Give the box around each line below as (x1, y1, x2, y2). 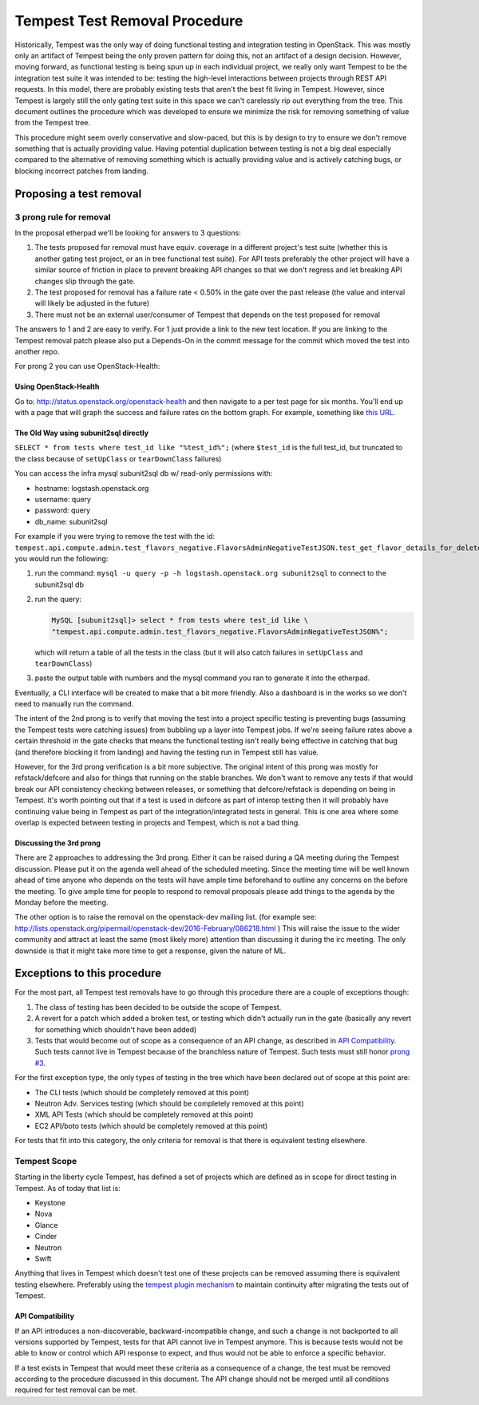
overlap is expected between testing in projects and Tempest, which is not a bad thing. (14, 817, 301, 827)
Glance (34, 1220, 59, 1229)
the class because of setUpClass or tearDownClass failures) (14, 453, 222, 463)
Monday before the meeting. (14, 897, 109, 907)
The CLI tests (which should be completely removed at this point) (34, 1087, 250, 1097)
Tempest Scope (14, 1155, 77, 1166)
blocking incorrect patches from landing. (14, 166, 149, 176)
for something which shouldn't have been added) (34, 1024, 197, 1034)
